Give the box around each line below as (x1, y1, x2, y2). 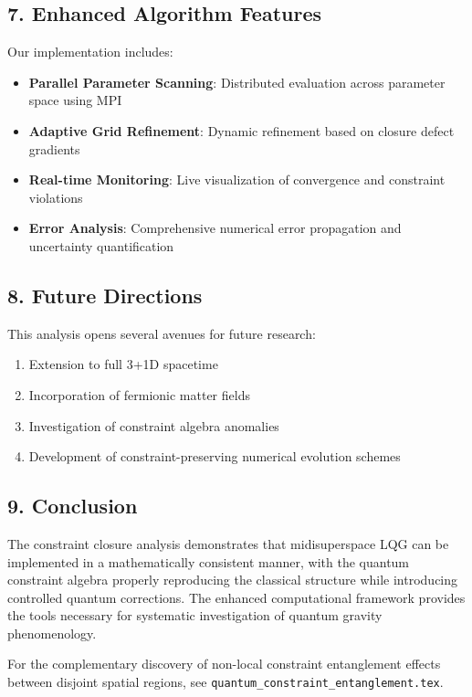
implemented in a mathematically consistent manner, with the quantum (7, 552, 410, 571)
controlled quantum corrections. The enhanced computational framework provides (7, 587, 466, 607)
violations (28, 187, 83, 206)
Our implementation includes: (7, 42, 173, 61)
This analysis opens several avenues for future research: (7, 323, 316, 343)
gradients (28, 139, 80, 158)
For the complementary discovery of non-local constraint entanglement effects (7, 654, 441, 673)
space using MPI (28, 90, 122, 110)
